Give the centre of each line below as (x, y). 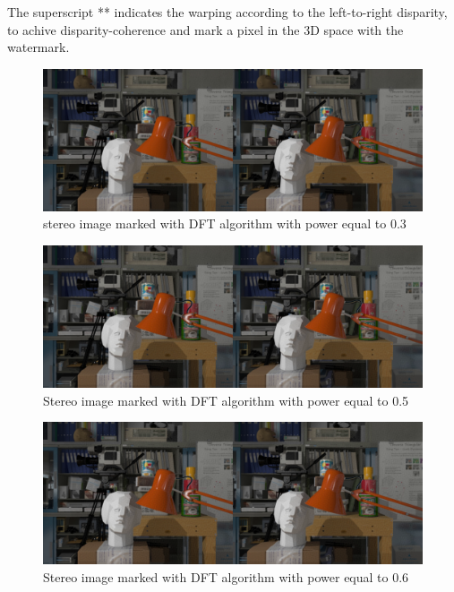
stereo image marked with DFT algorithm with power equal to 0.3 (225, 223)
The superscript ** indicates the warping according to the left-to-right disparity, (227, 12)
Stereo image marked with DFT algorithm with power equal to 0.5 (226, 400)
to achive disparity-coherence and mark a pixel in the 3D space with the (206, 29)
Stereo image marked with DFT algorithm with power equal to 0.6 (226, 576)
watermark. (39, 47)
